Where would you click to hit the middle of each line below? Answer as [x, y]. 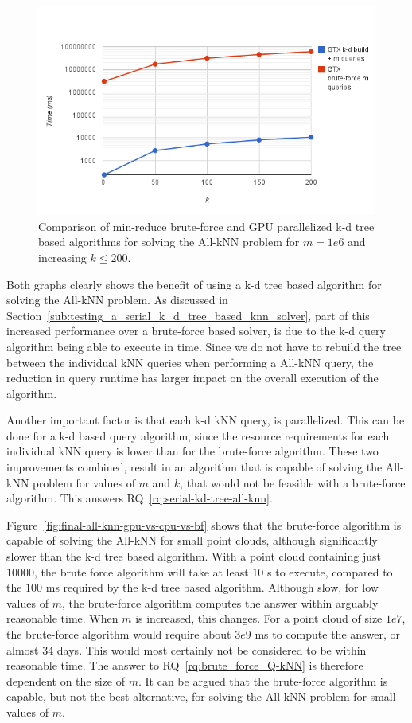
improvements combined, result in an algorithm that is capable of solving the [194, 467]
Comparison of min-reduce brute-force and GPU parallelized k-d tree [206, 226]
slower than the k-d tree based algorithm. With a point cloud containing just [194, 556]
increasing [62, 257]
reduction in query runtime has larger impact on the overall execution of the [192, 378]
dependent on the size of [66, 680]
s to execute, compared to [330, 571]
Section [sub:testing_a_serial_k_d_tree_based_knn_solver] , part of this [188, 315]
